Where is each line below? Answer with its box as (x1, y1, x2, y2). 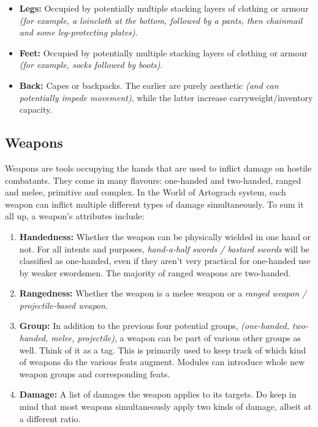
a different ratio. (19, 412, 81, 425)
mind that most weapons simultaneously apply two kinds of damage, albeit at (19, 400, 312, 413)
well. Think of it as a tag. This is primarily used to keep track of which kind (19, 343, 306, 356)
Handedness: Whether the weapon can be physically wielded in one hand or (19, 230, 311, 243)
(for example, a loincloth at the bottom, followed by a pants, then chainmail (19, 13, 303, 26)
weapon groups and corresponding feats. (19, 367, 170, 380)
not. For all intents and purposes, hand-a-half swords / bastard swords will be (19, 242, 310, 255)
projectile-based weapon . (19, 298, 108, 311)
